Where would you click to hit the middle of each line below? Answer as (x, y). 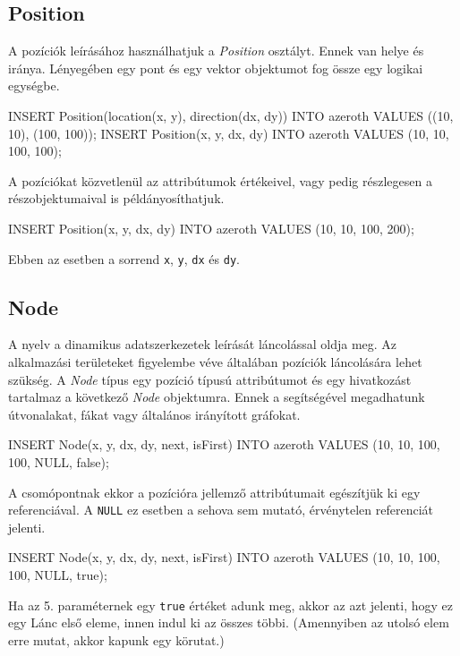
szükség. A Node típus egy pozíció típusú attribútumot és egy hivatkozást (210, 379)
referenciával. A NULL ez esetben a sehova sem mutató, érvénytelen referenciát (221, 510)
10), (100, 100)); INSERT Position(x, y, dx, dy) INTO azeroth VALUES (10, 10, (229, 133)
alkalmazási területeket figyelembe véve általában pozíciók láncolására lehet (215, 362)
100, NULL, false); (59, 461)
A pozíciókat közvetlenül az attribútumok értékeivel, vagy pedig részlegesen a (220, 180)
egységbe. (34, 85)
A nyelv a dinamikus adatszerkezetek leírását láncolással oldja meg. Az (203, 344)
